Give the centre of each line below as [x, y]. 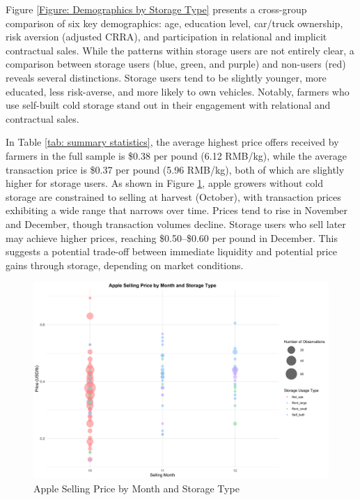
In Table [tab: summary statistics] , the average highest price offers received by [172, 142]
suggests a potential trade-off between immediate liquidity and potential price [171, 251]
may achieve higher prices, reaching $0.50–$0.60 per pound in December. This [172, 237]
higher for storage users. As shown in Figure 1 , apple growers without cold [164, 183]
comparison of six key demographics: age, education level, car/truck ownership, [174, 23]
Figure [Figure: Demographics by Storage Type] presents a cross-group [156, 9]
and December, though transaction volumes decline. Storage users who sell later [176, 224]
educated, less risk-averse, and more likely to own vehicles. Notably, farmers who [178, 91]
